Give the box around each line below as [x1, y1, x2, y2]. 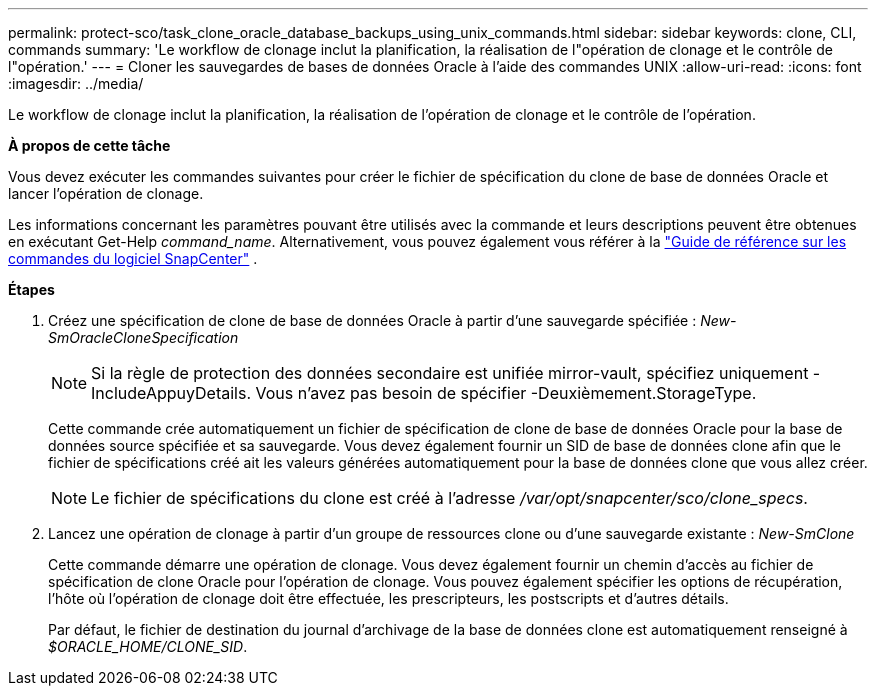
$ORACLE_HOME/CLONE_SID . [48, 638, 248, 655]
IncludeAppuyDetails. [91, 383, 252, 403]
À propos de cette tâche [8, 137, 171, 154]
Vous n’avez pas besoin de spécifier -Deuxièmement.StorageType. [255, 383, 757, 403]
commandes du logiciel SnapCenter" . [8, 250, 258, 267]
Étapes [8, 281, 55, 298]
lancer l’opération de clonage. [8, 185, 204, 202]
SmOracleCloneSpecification [48, 329, 239, 346]
